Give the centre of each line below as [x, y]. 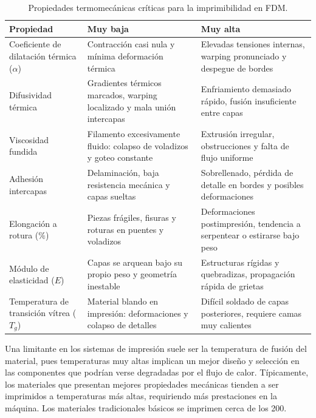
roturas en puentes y [125, 229]
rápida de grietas [232, 285]
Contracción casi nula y [131, 44]
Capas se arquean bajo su [135, 262]
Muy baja [108, 28]
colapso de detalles [122, 325]
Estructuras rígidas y [240, 262]
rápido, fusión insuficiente [249, 100]
